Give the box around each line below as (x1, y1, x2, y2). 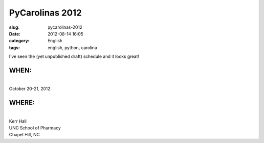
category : (9, 38, 30, 44)
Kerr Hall (9, 118, 27, 124)
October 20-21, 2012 (9, 86, 51, 92)
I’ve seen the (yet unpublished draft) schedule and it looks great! (9, 54, 139, 59)
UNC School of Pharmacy (9, 125, 61, 131)
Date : (9, 31, 21, 36)
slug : (9, 24, 20, 30)
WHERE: (9, 99, 35, 107)
